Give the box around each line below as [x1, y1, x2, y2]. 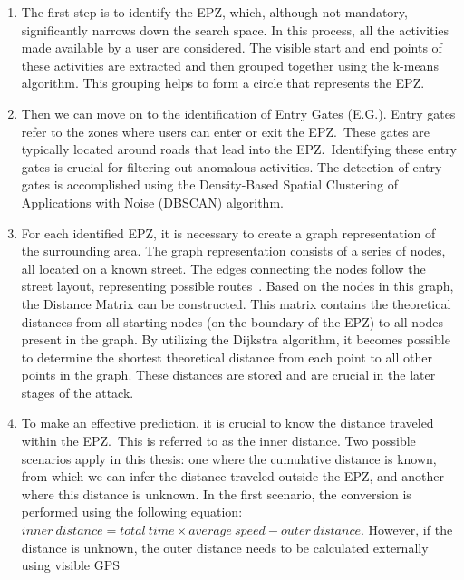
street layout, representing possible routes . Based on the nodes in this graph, [21, 276, 454, 295]
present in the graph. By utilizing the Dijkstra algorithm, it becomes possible [21, 330, 450, 349]
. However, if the [361, 520, 453, 539]
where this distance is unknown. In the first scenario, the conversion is [21, 484, 411, 503]
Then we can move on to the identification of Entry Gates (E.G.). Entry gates [21, 103, 456, 122]
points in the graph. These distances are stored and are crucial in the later [21, 365, 436, 384]
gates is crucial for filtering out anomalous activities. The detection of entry [21, 157, 442, 176]
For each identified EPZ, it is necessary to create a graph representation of [21, 223, 436, 242]
